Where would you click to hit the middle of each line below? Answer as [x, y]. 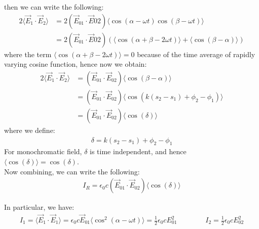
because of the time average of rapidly [196, 54]
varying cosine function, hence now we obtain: [76, 64]
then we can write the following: [54, 7]
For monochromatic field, [43, 151]
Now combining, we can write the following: [72, 171]
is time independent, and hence [138, 151]
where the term [28, 54]
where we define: [30, 130]
